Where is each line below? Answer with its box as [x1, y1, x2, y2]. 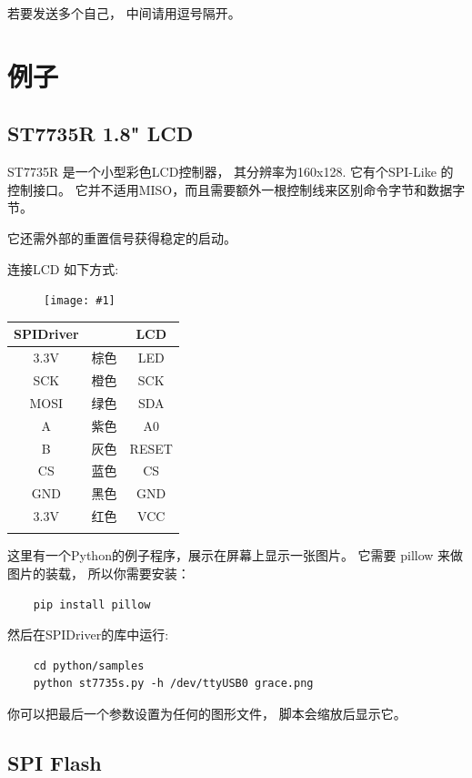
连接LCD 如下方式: [7, 259, 119, 278]
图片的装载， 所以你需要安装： [7, 563, 190, 582]
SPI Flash [7, 748, 102, 776]
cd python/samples [33, 659, 145, 672]
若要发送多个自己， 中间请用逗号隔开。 [7, 4, 241, 22]
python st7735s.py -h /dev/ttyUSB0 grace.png [33, 677, 314, 691]
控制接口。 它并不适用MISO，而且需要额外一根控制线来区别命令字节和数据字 [7, 179, 466, 199]
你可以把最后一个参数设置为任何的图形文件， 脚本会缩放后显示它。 [7, 703, 407, 722]
